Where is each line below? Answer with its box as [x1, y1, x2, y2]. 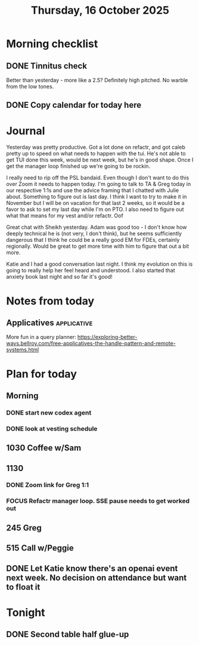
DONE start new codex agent [6, 409, 92, 417]
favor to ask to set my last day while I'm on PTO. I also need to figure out [6, 206, 184, 213]
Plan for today [6, 367, 77, 381]
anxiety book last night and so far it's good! [6, 273, 113, 281]
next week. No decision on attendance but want [6, 572, 187, 582]
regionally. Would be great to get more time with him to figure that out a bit [6, 242, 189, 250]
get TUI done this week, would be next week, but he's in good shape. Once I [6, 156, 194, 164]
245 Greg [6, 522, 42, 533]
